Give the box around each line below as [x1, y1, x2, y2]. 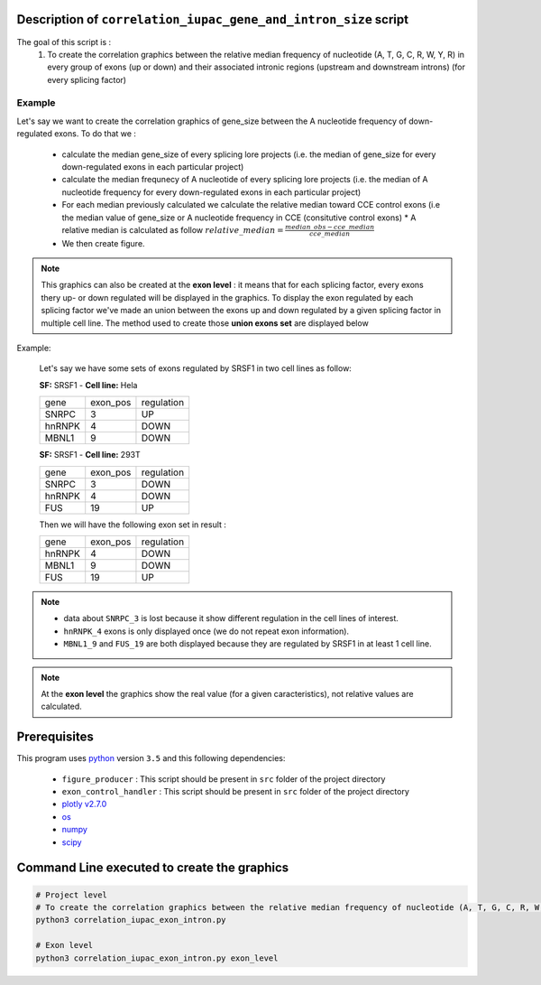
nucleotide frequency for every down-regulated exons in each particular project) [61, 186, 362, 198]
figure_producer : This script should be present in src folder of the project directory [61, 773, 386, 785]
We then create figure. [61, 237, 145, 248]
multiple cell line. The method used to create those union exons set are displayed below [41, 317, 369, 329]
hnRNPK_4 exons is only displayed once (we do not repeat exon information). [63, 626, 350, 637]
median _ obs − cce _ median [285, 223, 375, 232]
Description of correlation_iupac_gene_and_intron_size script [16, 12, 409, 27]
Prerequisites [16, 729, 94, 745]
